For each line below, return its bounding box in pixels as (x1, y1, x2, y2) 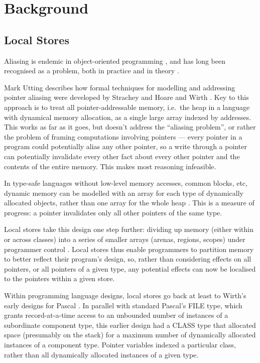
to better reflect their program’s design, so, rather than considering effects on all (4, 254, 251, 264)
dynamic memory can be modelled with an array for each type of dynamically (4, 187, 243, 198)
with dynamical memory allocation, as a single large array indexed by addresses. (4, 111, 251, 122)
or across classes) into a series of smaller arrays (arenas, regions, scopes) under (4, 234, 245, 245)
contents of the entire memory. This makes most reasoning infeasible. (4, 161, 216, 171)
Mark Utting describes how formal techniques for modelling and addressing (4, 82, 235, 92)
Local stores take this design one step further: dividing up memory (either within (4, 224, 254, 234)
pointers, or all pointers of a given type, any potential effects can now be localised (4, 263, 256, 274)
